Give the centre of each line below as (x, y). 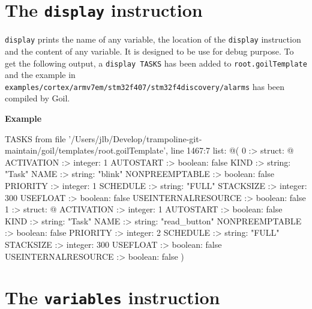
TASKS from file (35, 138)
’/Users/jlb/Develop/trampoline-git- (135, 138)
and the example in (40, 75)
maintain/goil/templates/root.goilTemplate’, (86, 150)
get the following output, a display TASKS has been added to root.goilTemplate (156, 63)
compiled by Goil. (37, 98)
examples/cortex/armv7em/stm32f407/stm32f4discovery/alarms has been (145, 86)
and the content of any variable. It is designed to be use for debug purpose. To (149, 51)
